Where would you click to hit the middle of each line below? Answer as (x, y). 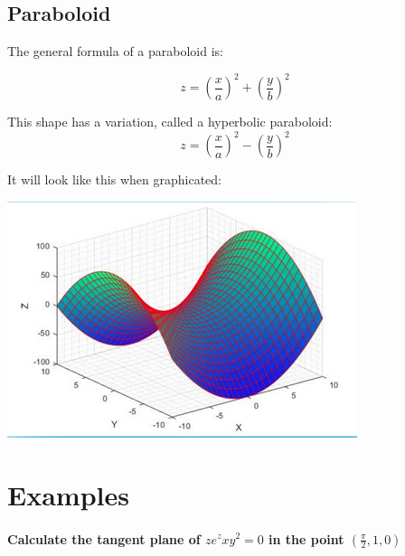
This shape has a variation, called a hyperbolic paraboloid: (170, 122)
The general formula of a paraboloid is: (115, 51)
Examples (68, 494)
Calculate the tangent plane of (104, 538)
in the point (306, 538)
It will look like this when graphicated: (114, 179)
